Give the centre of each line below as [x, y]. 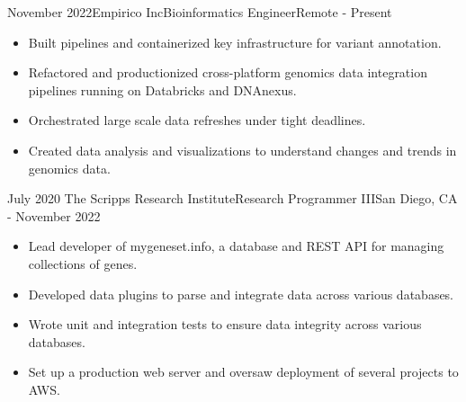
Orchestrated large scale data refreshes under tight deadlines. [197, 120]
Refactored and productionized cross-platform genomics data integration [228, 72]
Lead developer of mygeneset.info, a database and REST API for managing [236, 246]
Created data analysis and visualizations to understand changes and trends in [242, 150]
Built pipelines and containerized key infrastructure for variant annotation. [235, 42]
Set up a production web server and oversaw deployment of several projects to [243, 372]
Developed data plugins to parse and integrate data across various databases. [241, 294]
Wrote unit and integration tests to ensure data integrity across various [225, 324]
